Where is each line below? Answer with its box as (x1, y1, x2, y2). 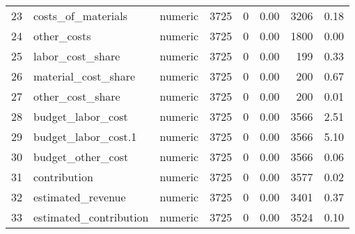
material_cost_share (33, 68, 136, 84)
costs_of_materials (33, 8, 127, 24)
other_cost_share (33, 88, 120, 104)
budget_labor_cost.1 (33, 128, 137, 144)
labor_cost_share (33, 48, 120, 64)
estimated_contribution (33, 209, 149, 225)
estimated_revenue (33, 189, 126, 205)
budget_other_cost (33, 149, 129, 165)
